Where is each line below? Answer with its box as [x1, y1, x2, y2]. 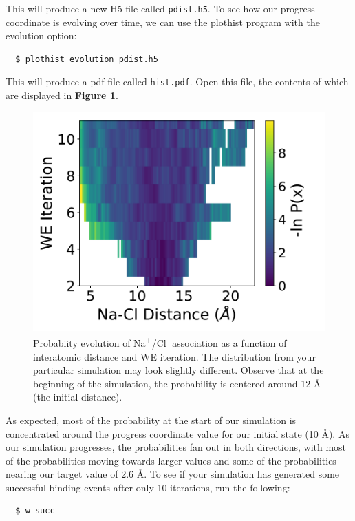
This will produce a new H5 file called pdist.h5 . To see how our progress [6, 1, 315, 15]
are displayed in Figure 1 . [6, 88, 118, 103]
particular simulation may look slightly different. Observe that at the [33, 363, 324, 377]
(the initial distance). [33, 390, 122, 404]
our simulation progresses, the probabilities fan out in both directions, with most [6, 440, 347, 454]
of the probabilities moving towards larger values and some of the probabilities [6, 453, 336, 467]
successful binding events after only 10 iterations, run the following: [6, 480, 290, 494]
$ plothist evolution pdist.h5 [15, 54, 158, 64]
